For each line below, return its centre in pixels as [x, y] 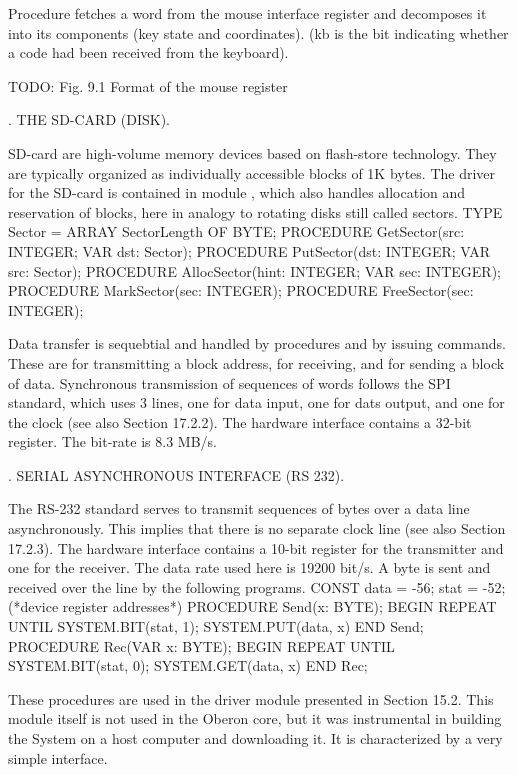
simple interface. [58, 757]
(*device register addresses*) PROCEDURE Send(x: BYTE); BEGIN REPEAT [252, 606]
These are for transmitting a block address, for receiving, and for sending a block [256, 362]
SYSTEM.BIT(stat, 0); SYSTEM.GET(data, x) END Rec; [188, 665]
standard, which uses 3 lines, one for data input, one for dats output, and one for [256, 402]
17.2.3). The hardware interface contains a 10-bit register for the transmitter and [256, 547]
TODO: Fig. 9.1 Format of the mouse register [148, 85]
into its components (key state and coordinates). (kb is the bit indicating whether [258, 32]
